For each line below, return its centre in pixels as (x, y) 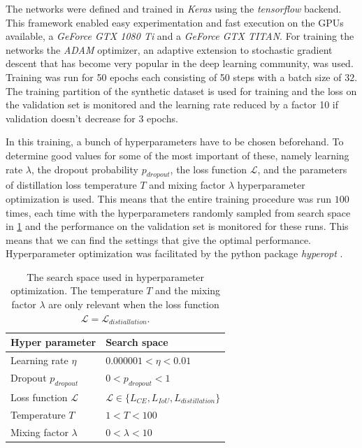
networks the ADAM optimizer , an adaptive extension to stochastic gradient (169, 49)
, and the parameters (302, 169)
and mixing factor (187, 185)
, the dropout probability (85, 169)
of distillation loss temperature (71, 185)
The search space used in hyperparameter (116, 276)
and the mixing (188, 290)
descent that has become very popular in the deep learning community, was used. (180, 63)
